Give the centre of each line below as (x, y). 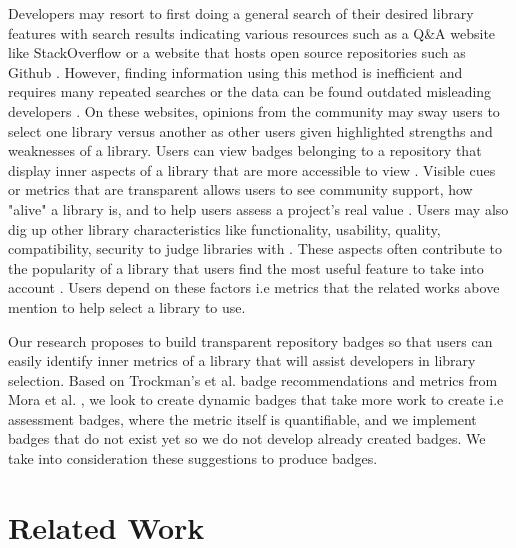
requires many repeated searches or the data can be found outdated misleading (250, 91)
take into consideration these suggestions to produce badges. (193, 458)
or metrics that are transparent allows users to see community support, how (240, 189)
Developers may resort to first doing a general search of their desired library (241, 13)
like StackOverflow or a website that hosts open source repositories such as (237, 52)
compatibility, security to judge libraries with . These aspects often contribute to (255, 248)
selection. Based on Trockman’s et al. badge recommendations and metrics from (253, 379)
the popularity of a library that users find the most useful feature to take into (246, 267)
